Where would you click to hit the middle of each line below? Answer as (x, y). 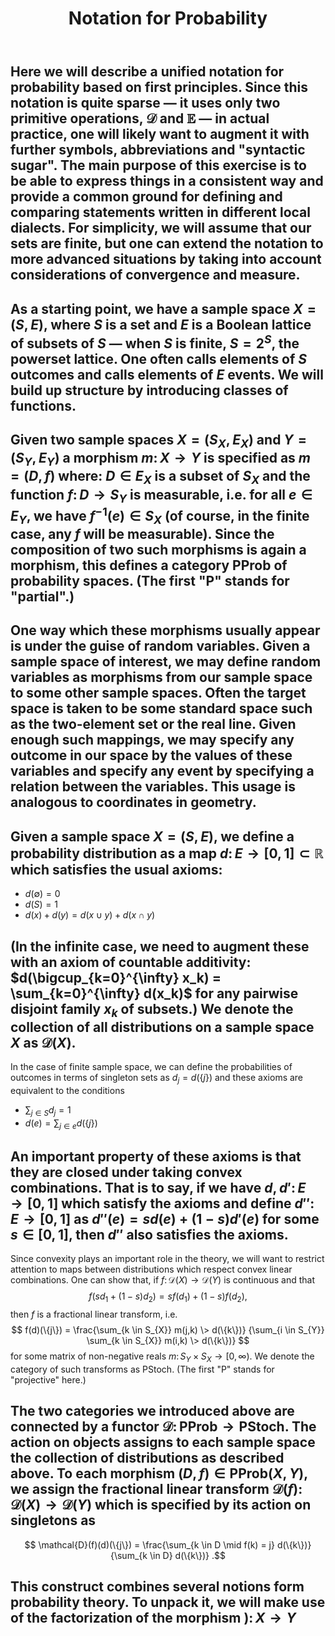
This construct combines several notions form (157, 1587)
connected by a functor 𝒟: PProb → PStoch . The (163, 1427)
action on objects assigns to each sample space (163, 1442)
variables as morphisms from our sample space (161, 677)
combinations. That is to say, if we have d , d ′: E (158, 1187)
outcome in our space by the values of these (151, 755)
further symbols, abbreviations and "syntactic (158, 150)
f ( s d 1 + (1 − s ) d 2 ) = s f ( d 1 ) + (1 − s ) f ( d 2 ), (168, 1297)
